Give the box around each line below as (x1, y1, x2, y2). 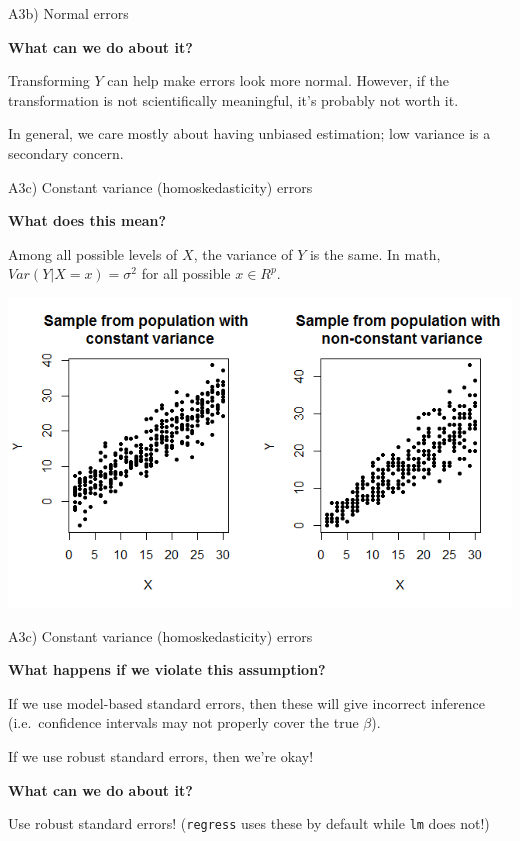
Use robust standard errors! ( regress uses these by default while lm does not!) (8, 813, 490, 834)
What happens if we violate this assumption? (8, 659, 326, 680)
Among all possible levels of (8, 243, 178, 264)
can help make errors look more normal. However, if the (107, 70, 450, 91)
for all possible (141, 263, 231, 284)
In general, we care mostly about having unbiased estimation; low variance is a (8, 123, 491, 144)
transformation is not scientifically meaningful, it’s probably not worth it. (8, 89, 459, 110)
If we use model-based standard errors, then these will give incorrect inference (8, 692, 486, 713)
